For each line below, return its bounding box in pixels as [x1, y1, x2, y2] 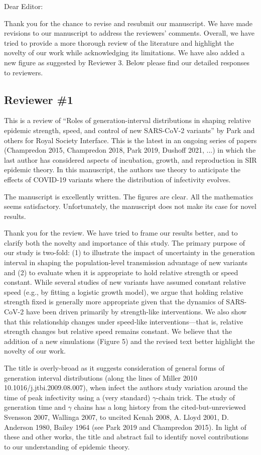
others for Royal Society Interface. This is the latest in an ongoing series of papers [4, 135, 257, 145]
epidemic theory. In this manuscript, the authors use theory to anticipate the [4, 164, 241, 175]
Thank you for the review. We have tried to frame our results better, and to [4, 227, 238, 238]
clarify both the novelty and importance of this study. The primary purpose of [4, 237, 245, 248]
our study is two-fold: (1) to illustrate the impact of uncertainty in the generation [4, 247, 255, 258]
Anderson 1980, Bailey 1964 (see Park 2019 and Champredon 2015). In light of [4, 421, 246, 432]
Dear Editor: [4, 1, 43, 11]
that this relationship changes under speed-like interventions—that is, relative [4, 316, 243, 326]
